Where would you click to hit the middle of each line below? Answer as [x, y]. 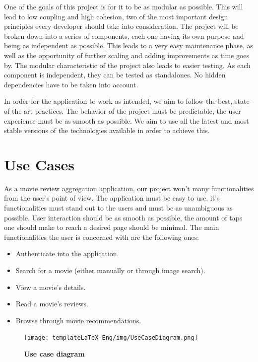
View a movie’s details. [51, 287]
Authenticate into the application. [67, 253]
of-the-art [18, 110]
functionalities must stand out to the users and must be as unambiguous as [118, 208]
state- [243, 101]
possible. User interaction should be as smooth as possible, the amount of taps [123, 217]
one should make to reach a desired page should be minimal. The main [112, 227]
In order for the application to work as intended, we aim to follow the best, [118, 101]
